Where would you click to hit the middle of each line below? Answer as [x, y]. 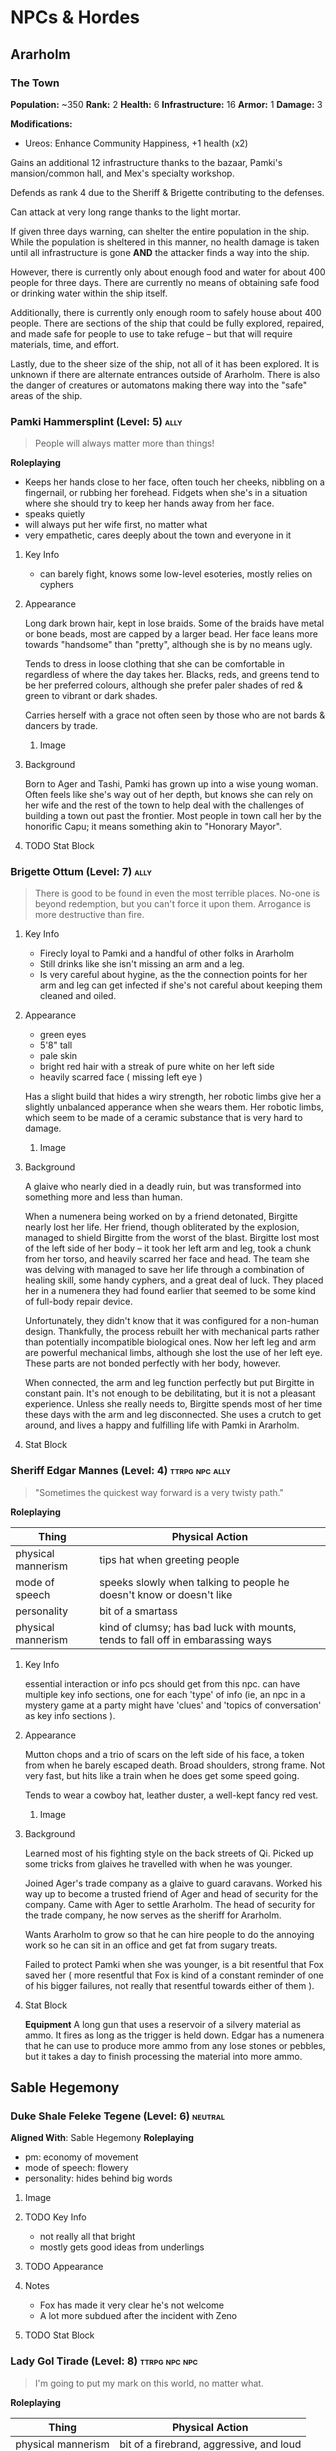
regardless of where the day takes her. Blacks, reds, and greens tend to [172, 675]
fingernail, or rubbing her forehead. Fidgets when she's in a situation [166, 493]
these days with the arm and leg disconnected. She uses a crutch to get [173, 1415]
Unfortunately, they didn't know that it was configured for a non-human [172, 1321]
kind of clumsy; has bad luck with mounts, [198, 1627]
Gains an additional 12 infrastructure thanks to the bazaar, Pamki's [146, 162]
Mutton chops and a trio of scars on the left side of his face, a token [164, 1754]
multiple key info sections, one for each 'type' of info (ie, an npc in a [165, 1694]
